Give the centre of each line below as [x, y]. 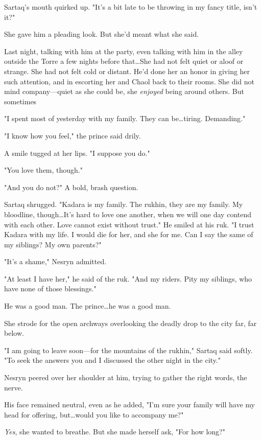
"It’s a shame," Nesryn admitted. [55, 261]
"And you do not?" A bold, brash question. [71, 187]
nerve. [14, 387]
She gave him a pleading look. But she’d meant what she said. [102, 34]
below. [14, 333]
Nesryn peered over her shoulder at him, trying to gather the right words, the [126, 377]
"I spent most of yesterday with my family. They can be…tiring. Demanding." [125, 118]
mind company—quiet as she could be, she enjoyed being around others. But [124, 91]
